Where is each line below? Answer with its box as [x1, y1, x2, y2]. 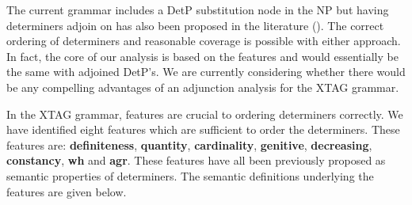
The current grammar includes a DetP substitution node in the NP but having [6, 2, 389, 17]
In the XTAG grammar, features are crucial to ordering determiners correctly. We [6, 105, 403, 122]
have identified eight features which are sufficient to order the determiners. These [6, 121, 400, 138]
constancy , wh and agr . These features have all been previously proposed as [6, 152, 386, 169]
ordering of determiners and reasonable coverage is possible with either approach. [6, 32, 401, 49]
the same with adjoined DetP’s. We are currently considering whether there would [6, 63, 406, 80]
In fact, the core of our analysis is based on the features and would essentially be [6, 47, 399, 64]
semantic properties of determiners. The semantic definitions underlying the [6, 167, 374, 184]
